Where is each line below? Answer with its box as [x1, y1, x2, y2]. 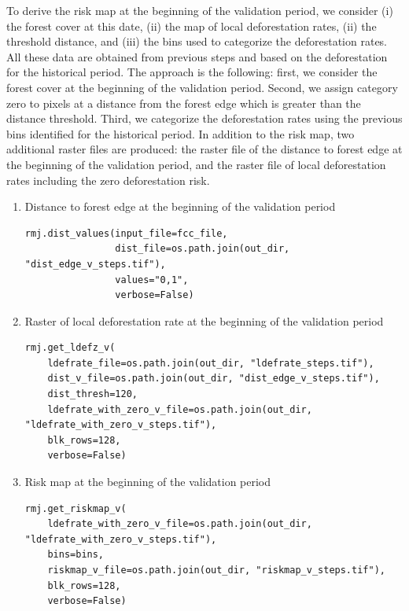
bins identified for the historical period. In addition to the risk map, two [6, 125, 355, 142]
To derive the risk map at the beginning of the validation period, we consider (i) [6, 2, 393, 18]
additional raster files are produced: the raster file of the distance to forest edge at [6, 141, 403, 157]
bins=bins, [47, 549, 105, 561]
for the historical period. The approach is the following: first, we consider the [6, 64, 378, 80]
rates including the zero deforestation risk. [6, 171, 210, 188]
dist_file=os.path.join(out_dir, [115, 243, 290, 255]
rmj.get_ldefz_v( [24, 342, 116, 354]
